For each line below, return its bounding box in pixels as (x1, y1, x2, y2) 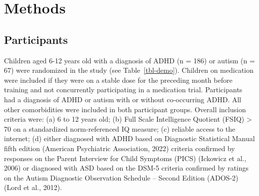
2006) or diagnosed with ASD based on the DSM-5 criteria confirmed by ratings (4, 163, 249, 173)
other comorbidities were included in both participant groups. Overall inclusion (4, 104, 246, 114)
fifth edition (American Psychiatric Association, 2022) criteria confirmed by (4, 143, 235, 153)
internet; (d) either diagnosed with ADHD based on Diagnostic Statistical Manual (4, 133, 255, 144)
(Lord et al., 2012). (4, 182, 62, 193)
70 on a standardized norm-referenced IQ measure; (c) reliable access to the (4, 123, 236, 134)
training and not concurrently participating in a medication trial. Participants (4, 84, 243, 95)
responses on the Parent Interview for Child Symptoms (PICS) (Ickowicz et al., (4, 153, 247, 163)
